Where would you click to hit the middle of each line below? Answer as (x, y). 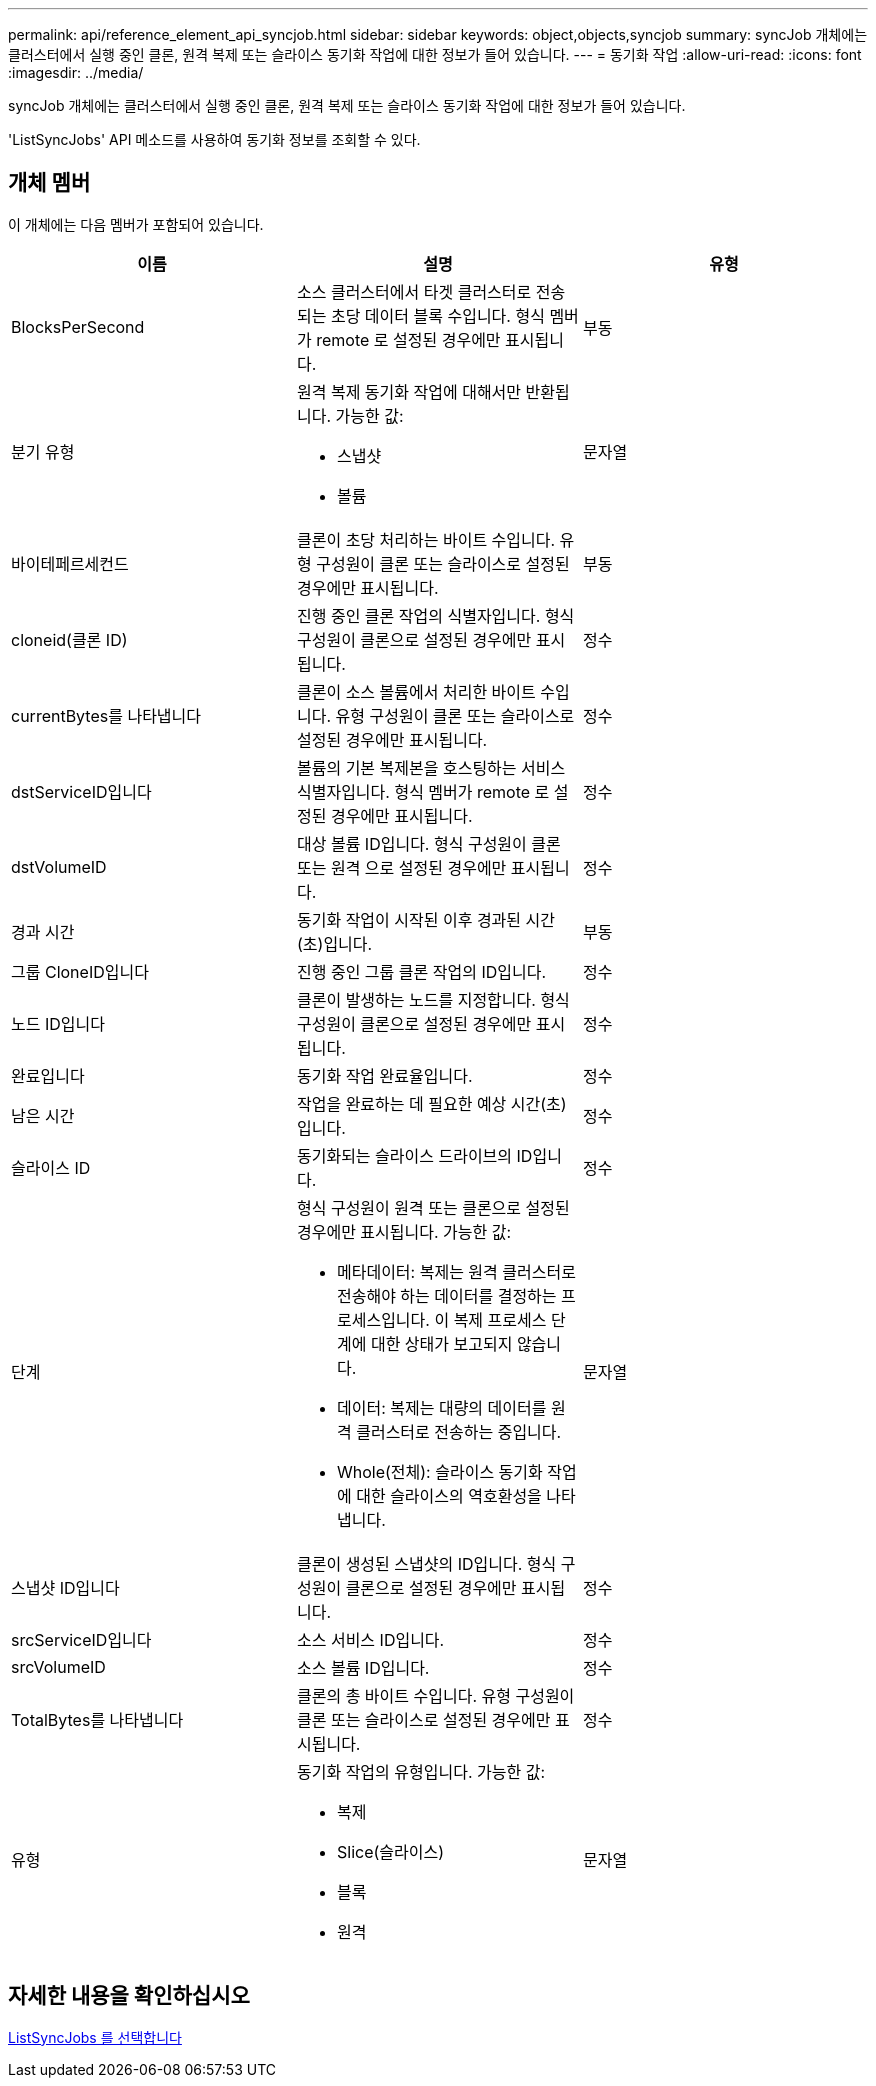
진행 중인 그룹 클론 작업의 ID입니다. (421, 971)
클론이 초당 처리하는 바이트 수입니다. (426, 539)
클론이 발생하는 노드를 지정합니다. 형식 (433, 999)
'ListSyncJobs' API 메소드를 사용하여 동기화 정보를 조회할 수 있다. (214, 139)
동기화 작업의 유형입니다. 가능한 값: (421, 1771)
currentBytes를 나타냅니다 (106, 715)
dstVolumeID (59, 866)
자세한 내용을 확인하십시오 (129, 1996)
